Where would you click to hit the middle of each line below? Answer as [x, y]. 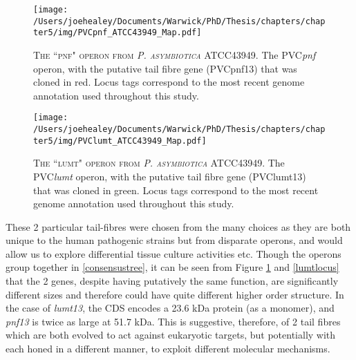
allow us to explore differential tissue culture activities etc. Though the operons [174, 253]
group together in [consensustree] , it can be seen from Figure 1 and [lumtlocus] [172, 267]
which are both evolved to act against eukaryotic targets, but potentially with [171, 335]
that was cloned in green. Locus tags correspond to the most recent [176, 190]
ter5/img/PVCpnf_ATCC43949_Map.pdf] [118, 33]
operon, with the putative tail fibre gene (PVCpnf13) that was [165, 68]
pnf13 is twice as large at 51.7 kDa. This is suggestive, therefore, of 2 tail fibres [173, 321]
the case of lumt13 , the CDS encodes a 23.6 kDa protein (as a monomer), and [170, 308]
